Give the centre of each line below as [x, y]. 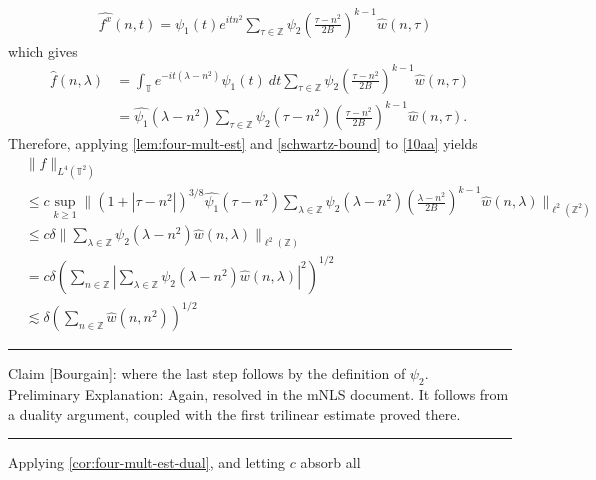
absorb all [330, 462]
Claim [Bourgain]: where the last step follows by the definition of [207, 373]
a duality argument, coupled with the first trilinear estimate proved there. [234, 413]
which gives [43, 50]
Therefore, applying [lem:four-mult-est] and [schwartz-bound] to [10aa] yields [243, 143]
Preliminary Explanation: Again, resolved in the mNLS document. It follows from [258, 394]
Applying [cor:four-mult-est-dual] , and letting [147, 462]
